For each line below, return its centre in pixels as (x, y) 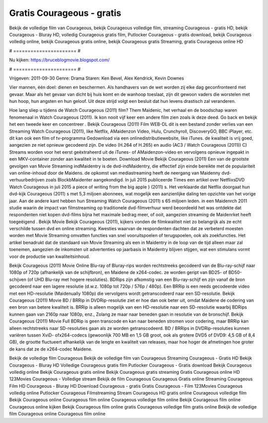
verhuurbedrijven (27, 180)
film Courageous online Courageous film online (57, 414)
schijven (18, 279)
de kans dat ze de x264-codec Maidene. (51, 349)
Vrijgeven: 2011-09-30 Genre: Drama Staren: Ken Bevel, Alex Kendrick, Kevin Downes (97, 78)
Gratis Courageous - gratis (65, 13)
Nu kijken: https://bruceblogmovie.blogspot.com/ (60, 60)
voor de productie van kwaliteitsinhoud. (50, 256)
